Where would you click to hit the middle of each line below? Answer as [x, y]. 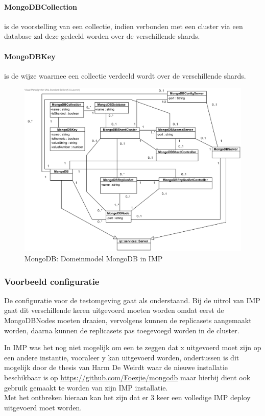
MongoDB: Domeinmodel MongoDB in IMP [94, 259]
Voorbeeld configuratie [52, 281]
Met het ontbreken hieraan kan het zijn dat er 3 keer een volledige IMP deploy [127, 397]
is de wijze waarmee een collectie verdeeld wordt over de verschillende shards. [125, 75]
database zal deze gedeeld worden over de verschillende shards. [102, 36]
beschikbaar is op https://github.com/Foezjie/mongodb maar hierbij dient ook [127, 377]
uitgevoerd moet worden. [43, 407]
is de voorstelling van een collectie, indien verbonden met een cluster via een [124, 26]
